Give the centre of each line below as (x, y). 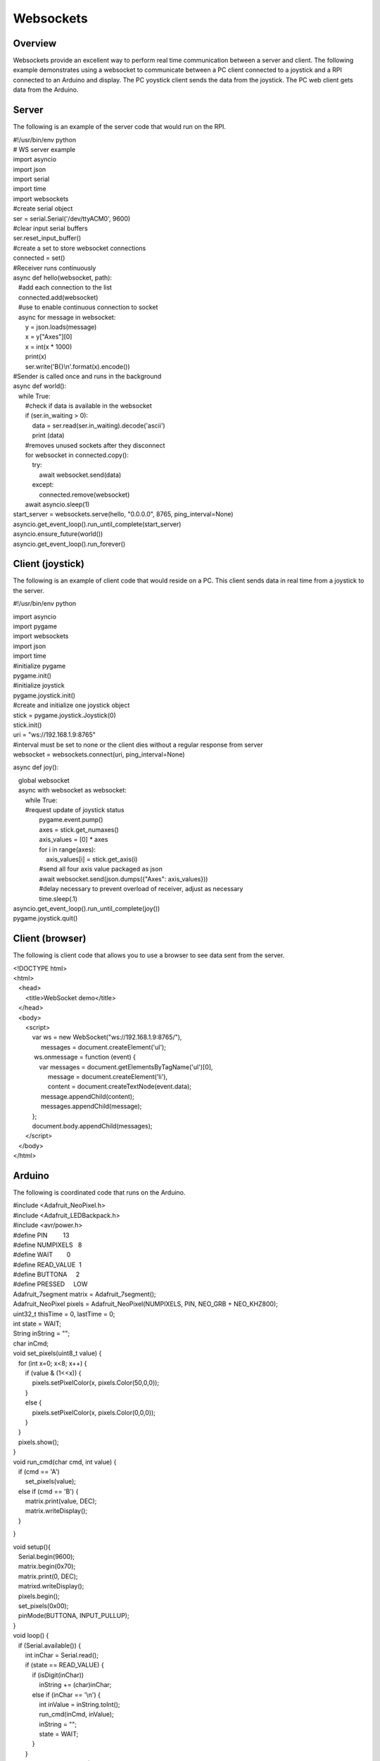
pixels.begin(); (39, 1596)
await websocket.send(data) (80, 475)
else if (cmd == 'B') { (48, 1491)
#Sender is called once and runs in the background (87, 376)
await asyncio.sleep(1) (57, 504)
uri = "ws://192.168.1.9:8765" (55, 735)
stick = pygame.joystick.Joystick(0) (64, 715)
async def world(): (40, 386)
